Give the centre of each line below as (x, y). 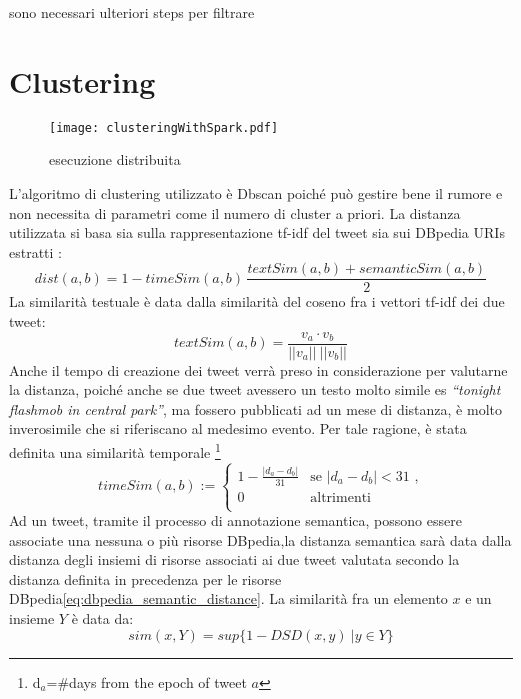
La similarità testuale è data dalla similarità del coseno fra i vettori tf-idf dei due (257, 301)
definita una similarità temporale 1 (115, 450)
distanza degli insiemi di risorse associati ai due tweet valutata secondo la (234, 559)
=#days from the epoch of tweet (146, 681)
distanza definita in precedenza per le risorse (145, 578)
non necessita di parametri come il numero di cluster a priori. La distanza (235, 212)
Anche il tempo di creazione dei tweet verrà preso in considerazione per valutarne (258, 369)
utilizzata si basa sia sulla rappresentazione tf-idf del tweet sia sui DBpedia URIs (257, 232)
